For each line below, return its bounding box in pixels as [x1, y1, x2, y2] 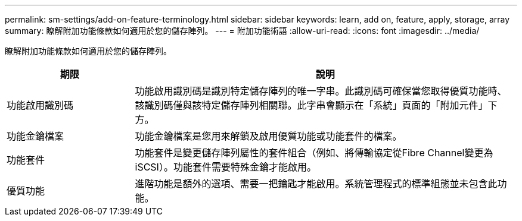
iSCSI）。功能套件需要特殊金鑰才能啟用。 [135, 161, 316, 173]
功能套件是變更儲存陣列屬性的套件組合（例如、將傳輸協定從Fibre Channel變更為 [135, 147, 493, 159]
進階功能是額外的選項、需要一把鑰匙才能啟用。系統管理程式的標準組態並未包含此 [135, 178, 498, 190]
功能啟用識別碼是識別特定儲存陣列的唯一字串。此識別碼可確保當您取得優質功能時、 [135, 85, 507, 97]
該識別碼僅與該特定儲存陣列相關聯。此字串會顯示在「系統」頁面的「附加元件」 [135, 99, 488, 111]
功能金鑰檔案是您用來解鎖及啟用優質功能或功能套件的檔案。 [135, 130, 402, 142]
